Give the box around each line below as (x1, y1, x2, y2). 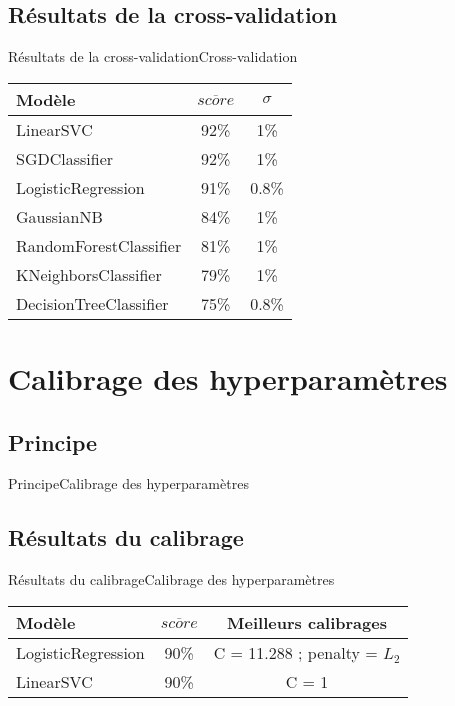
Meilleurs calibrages (227, 610, 387, 634)
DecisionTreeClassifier (16, 291, 169, 315)
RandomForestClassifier (16, 233, 182, 257)
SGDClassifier (16, 146, 114, 170)
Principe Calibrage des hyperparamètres (8, 473, 249, 494)
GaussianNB (16, 204, 103, 228)
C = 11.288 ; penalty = (213, 640, 378, 664)
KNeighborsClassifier (16, 262, 162, 286)
